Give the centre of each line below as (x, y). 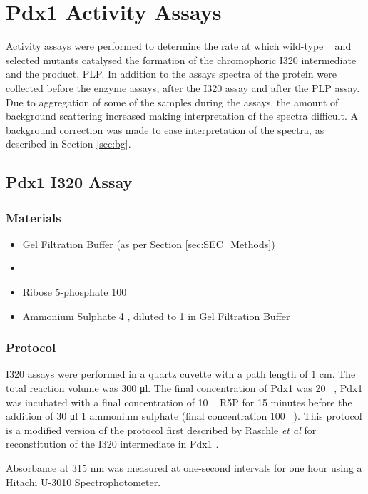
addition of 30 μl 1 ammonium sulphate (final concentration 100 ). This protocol (184, 416)
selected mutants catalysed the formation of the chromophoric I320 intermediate (181, 60)
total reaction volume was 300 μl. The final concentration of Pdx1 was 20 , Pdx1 (184, 388)
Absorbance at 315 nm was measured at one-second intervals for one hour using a (184, 468)
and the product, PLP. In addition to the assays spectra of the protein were (171, 74)
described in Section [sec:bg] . (68, 144)
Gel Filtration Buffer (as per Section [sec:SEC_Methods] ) (149, 243)
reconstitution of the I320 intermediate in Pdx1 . (112, 444)
